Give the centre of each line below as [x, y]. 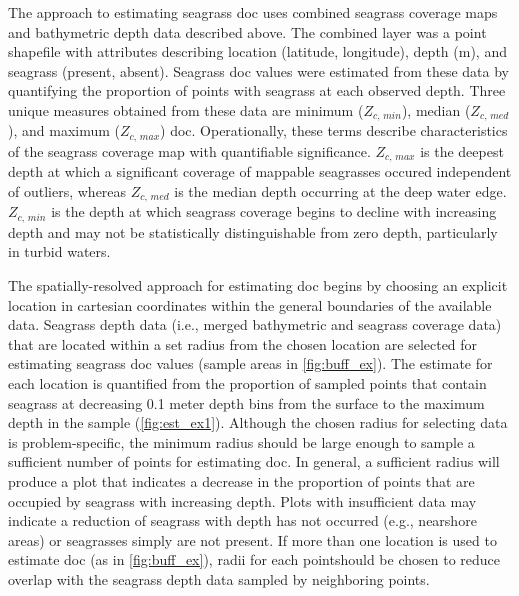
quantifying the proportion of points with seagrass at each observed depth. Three [257, 90]
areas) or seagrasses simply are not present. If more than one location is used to [252, 539]
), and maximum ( [64, 130]
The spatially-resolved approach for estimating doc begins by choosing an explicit [258, 285]
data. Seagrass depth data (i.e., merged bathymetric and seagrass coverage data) [255, 324]
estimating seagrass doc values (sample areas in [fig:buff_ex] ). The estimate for [250, 363]
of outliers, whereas [67, 190]
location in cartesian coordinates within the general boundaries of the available [250, 304]
